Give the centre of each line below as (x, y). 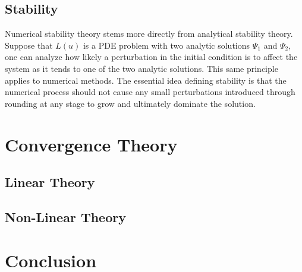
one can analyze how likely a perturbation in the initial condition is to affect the (151, 57)
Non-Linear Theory (65, 216)
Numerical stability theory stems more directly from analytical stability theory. (149, 34)
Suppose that (29, 45)
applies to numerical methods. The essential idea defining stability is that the (146, 80)
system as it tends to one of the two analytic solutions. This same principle (141, 68)
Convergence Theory (91, 144)
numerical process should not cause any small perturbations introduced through (150, 92)
